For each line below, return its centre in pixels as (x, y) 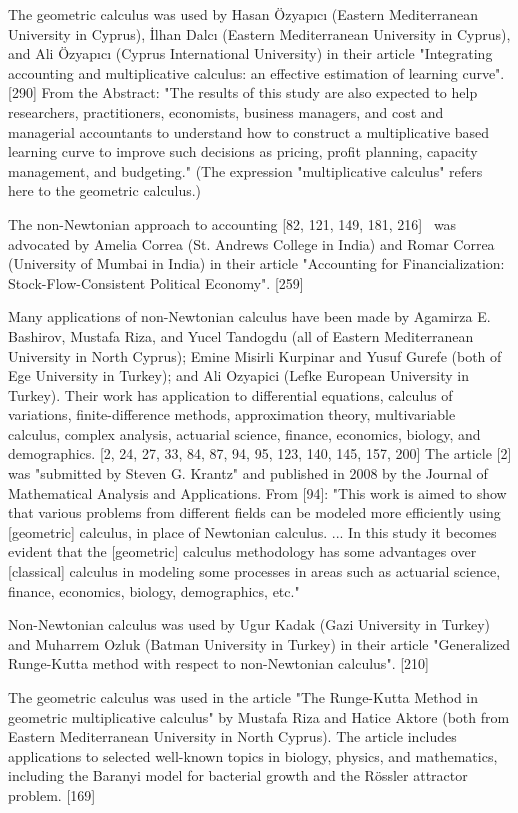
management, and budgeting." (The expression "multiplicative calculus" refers (245, 170)
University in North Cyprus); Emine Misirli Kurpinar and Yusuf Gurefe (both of (255, 355)
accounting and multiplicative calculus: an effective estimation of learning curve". (256, 72)
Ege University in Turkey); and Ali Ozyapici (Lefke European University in (238, 375)
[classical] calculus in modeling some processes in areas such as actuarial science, (254, 571)
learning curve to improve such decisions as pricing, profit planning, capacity (243, 151)
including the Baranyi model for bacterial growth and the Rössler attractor (238, 775)
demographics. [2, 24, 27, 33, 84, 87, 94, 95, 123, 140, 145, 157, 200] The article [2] (260, 453)
